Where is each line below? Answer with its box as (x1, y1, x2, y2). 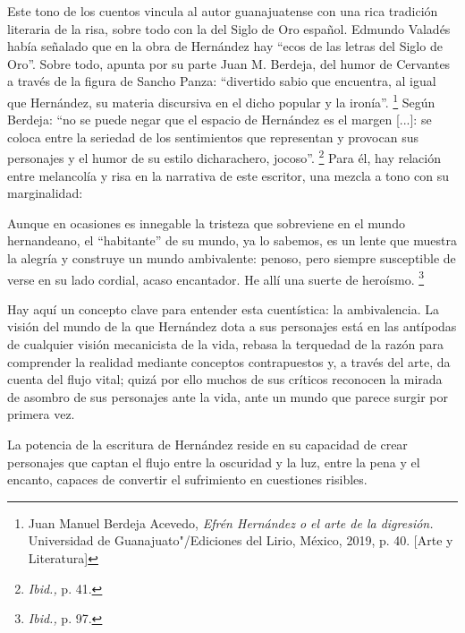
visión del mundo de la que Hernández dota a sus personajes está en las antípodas (7, 317, 457, 336)
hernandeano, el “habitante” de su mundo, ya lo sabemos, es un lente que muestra (7, 231, 457, 250)
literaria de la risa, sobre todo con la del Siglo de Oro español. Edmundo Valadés (7, 19, 451, 38)
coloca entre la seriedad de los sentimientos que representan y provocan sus (7, 127, 418, 146)
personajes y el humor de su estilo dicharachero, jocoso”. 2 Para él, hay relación (7, 146, 441, 167)
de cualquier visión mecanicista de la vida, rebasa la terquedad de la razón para (7, 335, 444, 354)
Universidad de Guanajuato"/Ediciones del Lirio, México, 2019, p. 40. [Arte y (28, 531, 453, 550)
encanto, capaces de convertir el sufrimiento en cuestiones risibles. (7, 470, 368, 489)
